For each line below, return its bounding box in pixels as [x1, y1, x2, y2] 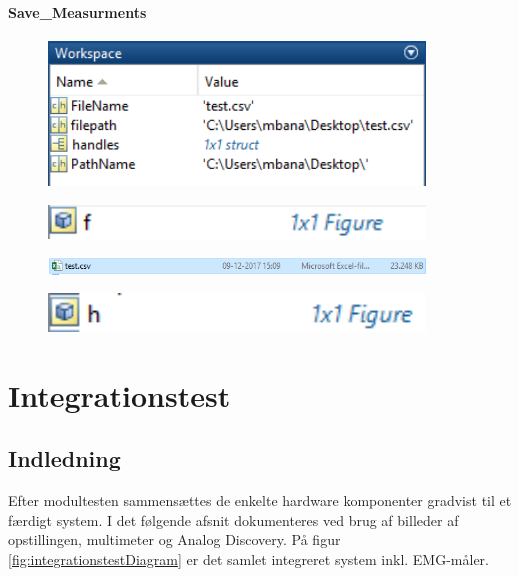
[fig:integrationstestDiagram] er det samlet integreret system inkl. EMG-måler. [8, 549, 489, 569]
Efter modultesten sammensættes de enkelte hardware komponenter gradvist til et [8, 490, 512, 511]
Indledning [8, 443, 121, 474]
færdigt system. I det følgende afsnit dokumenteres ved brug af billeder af [8, 509, 459, 530]
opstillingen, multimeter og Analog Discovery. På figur [8, 529, 341, 550]
